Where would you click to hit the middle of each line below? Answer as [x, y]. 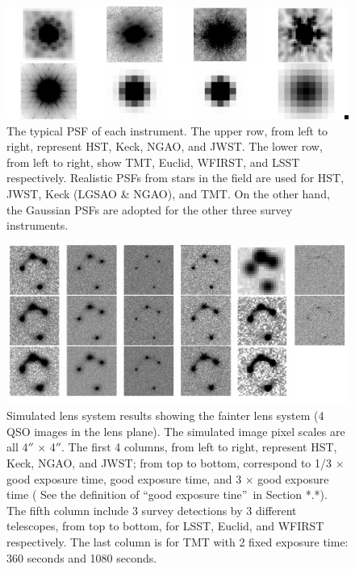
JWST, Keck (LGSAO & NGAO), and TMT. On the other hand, [168, 193]
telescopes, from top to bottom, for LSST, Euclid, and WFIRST [165, 526]
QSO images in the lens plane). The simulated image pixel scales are [176, 431]
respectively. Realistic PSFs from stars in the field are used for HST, [175, 178]
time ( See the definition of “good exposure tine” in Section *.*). [167, 494]
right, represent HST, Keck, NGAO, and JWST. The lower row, [165, 146]
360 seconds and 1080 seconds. [82, 557]
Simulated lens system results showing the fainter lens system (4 [165, 415]
